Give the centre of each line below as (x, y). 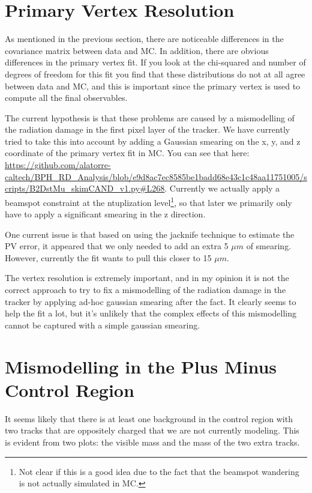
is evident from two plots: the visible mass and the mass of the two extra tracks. (152, 442)
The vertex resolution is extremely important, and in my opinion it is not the (147, 278)
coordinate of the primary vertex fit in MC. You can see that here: (127, 153)
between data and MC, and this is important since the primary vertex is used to (153, 86)
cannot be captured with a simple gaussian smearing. (103, 325)
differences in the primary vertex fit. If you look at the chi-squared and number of (155, 62)
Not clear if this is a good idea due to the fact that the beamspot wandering (159, 471)
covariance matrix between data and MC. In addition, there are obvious (137, 50)
